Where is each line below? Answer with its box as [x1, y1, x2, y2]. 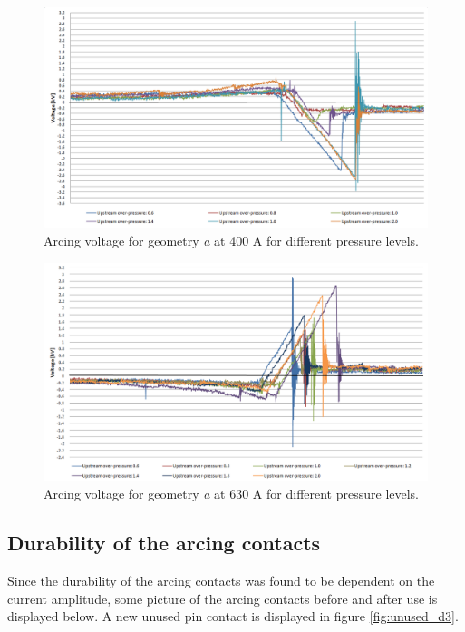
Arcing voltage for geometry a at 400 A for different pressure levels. [44, 231, 420, 250]
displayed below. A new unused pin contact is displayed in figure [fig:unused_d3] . [7, 607, 459, 626]
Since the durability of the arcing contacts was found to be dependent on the [7, 571, 435, 590]
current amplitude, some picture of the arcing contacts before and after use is [7, 588, 438, 608]
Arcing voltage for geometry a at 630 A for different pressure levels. [44, 484, 420, 503]
